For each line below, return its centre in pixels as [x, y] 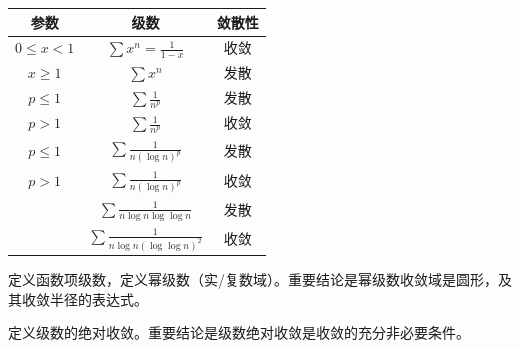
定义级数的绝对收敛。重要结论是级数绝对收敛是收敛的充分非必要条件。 [239, 332]
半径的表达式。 [98, 298]
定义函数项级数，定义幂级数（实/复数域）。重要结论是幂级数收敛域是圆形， [253, 279]
